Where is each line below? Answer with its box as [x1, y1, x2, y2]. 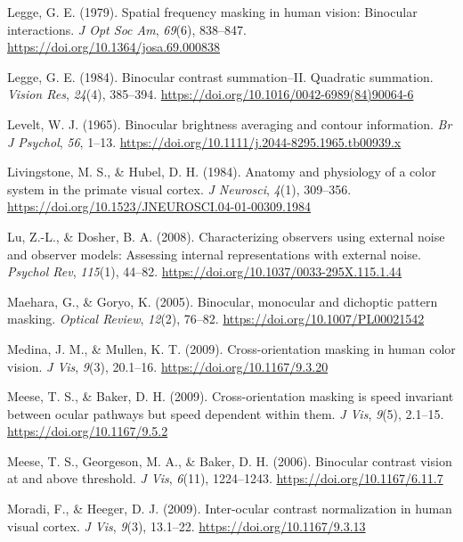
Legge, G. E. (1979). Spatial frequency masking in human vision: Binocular [7, 3, 418, 21]
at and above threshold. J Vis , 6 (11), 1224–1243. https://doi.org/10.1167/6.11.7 [7, 469, 443, 488]
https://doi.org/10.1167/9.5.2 [7, 422, 168, 440]
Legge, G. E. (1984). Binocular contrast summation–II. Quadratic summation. [7, 67, 434, 86]
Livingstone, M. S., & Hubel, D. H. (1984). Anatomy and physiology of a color [7, 162, 436, 181]
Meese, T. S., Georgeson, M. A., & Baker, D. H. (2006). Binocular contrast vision [7, 451, 452, 470]
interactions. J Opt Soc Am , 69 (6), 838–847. [7, 20, 247, 38]
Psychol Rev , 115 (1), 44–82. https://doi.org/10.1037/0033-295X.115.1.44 [7, 262, 402, 281]
